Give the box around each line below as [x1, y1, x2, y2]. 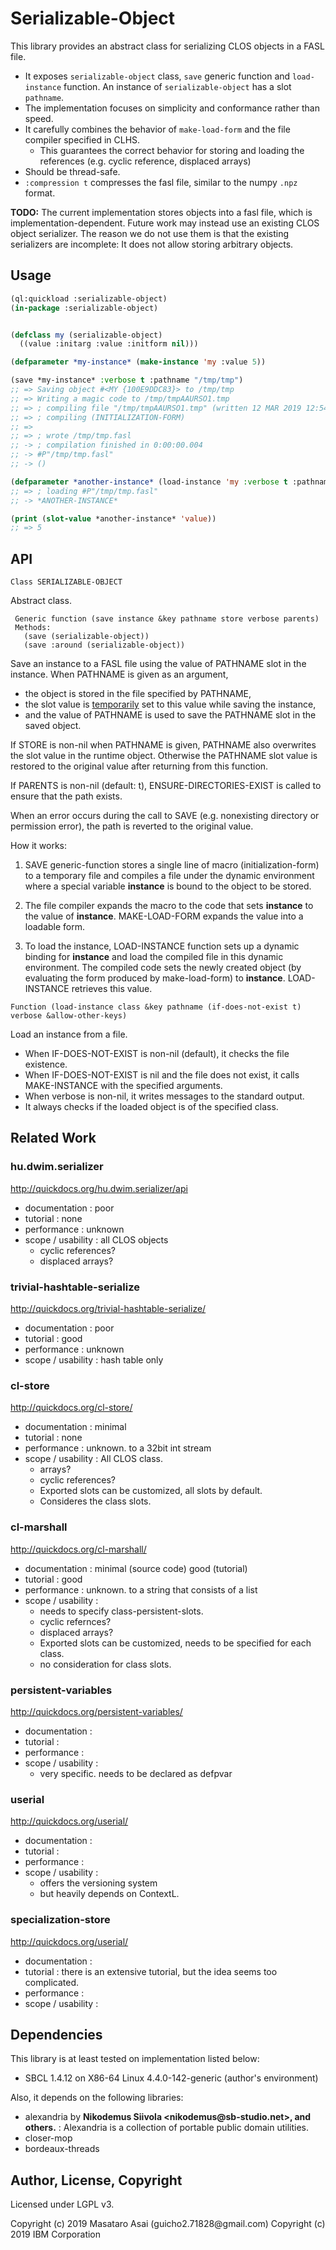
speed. [24, 112, 54, 124]
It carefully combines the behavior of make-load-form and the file [24, 123, 291, 135]
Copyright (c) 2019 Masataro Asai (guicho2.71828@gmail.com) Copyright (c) [10, 2218, 326, 2230]
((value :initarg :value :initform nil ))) [19, 339, 199, 349]
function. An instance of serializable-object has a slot [63, 80, 292, 92]
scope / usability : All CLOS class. [24, 1453, 163, 1465]
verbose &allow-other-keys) [10, 1011, 128, 1021]
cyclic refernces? [39, 1615, 112, 1627]
